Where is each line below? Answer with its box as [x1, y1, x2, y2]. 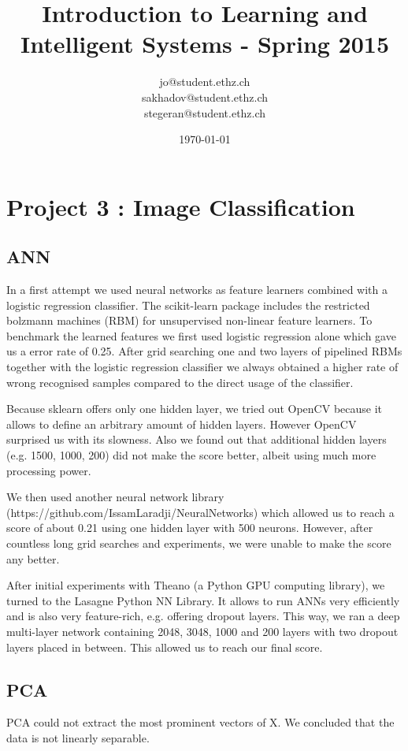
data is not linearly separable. [6, 729, 150, 745]
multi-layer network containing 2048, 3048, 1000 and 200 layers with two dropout [6, 623, 399, 639]
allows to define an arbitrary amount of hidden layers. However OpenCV [6, 415, 357, 432]
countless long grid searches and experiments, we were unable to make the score [6, 534, 391, 551]
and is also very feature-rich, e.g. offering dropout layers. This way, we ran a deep [6, 608, 400, 624]
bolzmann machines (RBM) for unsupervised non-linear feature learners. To [6, 312, 373, 329]
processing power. [6, 462, 91, 478]
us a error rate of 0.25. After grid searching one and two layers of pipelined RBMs [6, 343, 402, 359]
